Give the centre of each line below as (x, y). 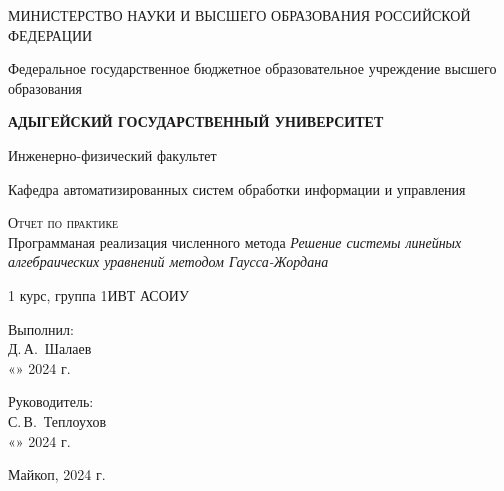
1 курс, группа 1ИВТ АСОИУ (98, 294)
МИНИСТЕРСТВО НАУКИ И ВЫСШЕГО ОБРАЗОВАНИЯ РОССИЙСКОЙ (239, 15)
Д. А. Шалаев (50, 348)
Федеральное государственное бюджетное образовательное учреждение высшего (252, 68)
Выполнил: (41, 328)
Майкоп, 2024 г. (57, 474)
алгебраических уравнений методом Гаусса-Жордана (168, 261)
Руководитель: (51, 401)
